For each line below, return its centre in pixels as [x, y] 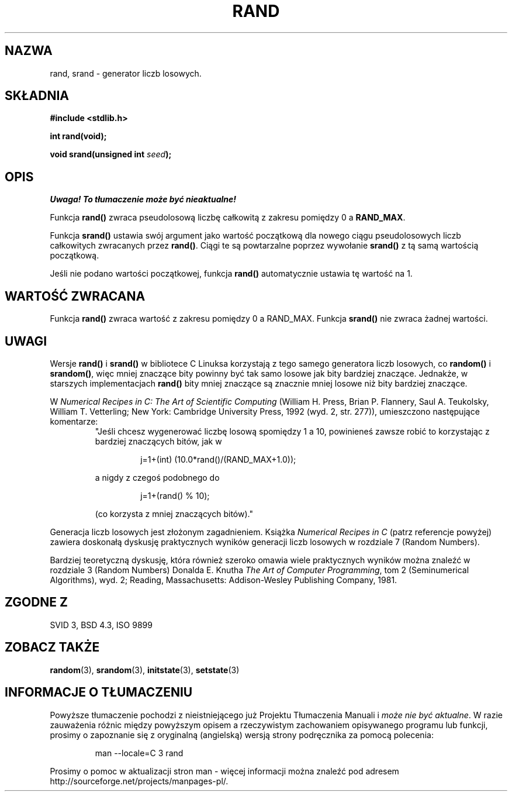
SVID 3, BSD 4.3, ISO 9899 [101, 625]
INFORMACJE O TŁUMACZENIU [99, 692]
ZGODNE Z [37, 602]
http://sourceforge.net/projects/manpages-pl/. [139, 781]
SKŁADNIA [37, 96]
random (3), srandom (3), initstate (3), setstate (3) [145, 670]
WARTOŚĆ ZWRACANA [75, 296]
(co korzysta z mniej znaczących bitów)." [174, 514]
